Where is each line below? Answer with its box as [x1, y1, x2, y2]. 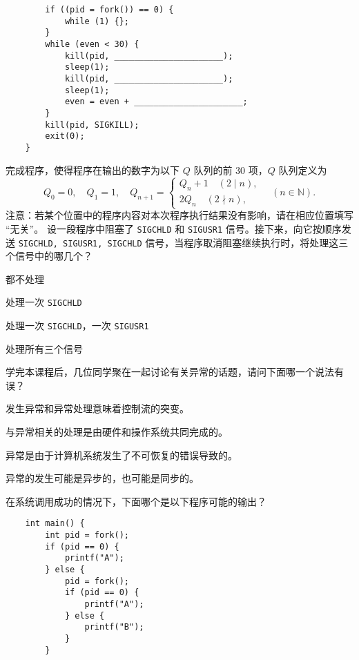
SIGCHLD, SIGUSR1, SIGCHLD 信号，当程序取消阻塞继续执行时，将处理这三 [18, 235, 349, 249]
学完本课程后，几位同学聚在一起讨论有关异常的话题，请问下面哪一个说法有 [6, 365, 344, 379]
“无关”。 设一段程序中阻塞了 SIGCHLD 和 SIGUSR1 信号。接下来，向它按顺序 [6, 221, 342, 235]
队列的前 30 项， [193, 162, 268, 177]
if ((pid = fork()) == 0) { [45, 5, 174, 14]
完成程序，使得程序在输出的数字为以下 [6, 162, 179, 177]
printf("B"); [84, 622, 144, 632]
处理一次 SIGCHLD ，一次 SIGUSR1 [6, 318, 149, 333]
